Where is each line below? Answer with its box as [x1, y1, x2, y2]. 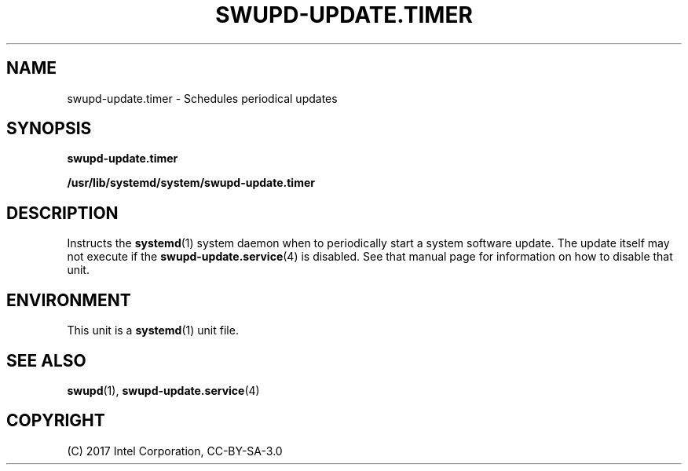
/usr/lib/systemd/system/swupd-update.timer [67, 176, 315, 190]
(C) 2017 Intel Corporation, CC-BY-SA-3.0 [67, 444, 283, 458]
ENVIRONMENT [6, 290, 131, 310]
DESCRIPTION [6, 203, 119, 223]
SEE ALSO [6, 350, 86, 371]
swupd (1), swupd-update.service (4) [67, 383, 260, 397]
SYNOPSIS [6, 119, 92, 139]
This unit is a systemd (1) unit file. [67, 323, 239, 338]
